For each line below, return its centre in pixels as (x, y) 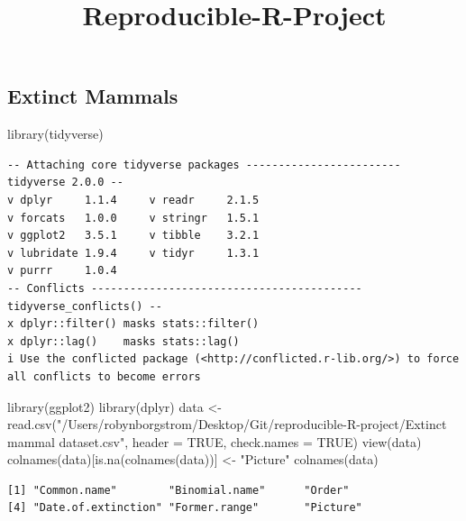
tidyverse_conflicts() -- (85, 306)
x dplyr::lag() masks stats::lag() (123, 341)
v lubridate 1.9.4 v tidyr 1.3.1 (133, 253)
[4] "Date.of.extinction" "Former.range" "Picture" (185, 508)
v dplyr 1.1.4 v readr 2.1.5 (133, 200)
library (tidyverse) (55, 134)
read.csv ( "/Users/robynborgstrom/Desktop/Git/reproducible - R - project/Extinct (227, 424)
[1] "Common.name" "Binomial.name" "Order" (178, 490)
